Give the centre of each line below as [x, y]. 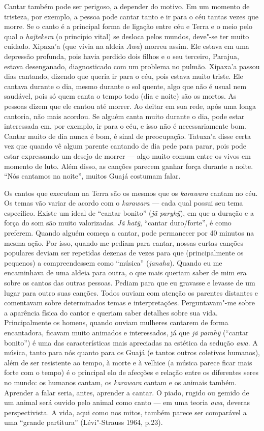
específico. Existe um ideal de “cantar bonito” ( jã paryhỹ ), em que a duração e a [129, 212]
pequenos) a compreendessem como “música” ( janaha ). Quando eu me [113, 262]
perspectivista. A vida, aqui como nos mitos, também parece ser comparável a [125, 412]
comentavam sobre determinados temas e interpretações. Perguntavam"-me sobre [130, 303]
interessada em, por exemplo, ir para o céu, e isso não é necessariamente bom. [125, 126]
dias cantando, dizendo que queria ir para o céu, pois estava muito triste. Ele [124, 76]
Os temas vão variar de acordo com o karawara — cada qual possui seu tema [124, 203]
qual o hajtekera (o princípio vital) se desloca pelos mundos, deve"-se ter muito [127, 36]
